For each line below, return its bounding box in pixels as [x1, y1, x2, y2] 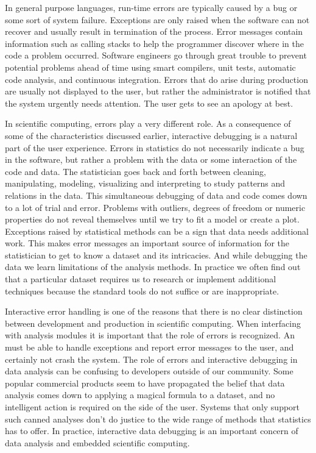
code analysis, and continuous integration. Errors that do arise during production [5, 73, 308, 85]
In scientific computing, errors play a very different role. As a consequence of [5, 117, 291, 130]
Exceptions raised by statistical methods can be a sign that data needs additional [5, 224, 309, 237]
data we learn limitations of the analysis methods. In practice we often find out [5, 260, 301, 273]
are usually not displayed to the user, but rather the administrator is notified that [5, 85, 311, 98]
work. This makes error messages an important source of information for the [5, 237, 290, 249]
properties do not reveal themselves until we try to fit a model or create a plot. [5, 213, 300, 226]
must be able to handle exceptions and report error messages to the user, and [5, 341, 294, 354]
